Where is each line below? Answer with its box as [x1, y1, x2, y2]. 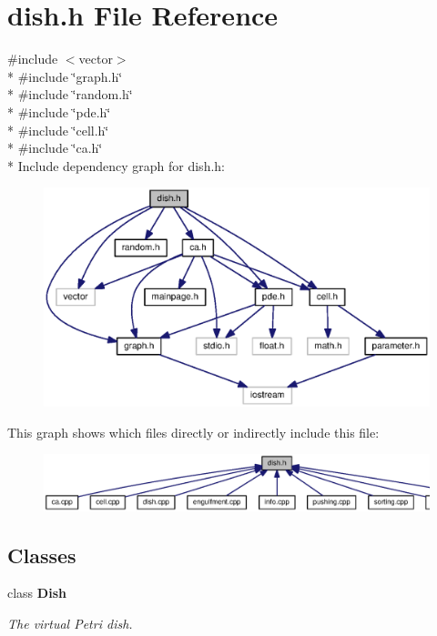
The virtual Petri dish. [7, 613, 133, 632]
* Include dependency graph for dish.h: [7, 156, 225, 175]
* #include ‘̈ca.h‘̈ [7, 138, 103, 157]
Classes [7, 540, 76, 569]
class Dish [7, 583, 66, 602]
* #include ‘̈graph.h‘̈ [7, 66, 123, 86]
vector [78, 49, 113, 68]
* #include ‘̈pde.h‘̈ [7, 102, 111, 121]
